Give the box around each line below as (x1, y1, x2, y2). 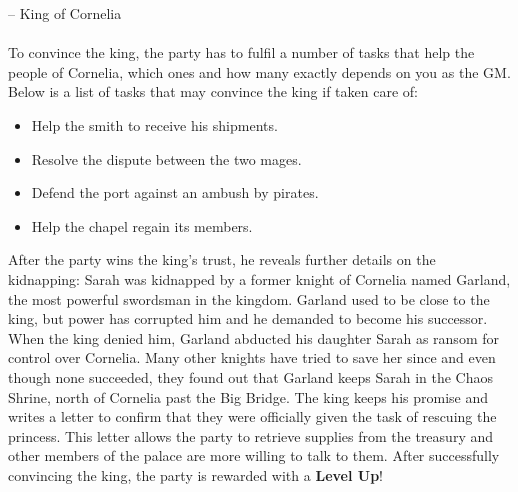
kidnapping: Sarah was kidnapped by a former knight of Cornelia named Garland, (8, 268, 511, 289)
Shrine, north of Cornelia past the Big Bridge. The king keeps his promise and (8, 386, 489, 407)
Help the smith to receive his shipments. (31, 114, 278, 135)
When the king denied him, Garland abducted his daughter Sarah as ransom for (8, 327, 499, 348)
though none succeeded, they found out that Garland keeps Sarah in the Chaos (8, 366, 494, 387)
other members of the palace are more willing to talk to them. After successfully (8, 445, 500, 466)
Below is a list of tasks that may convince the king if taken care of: (8, 81, 418, 102)
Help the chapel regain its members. (31, 215, 253, 236)
